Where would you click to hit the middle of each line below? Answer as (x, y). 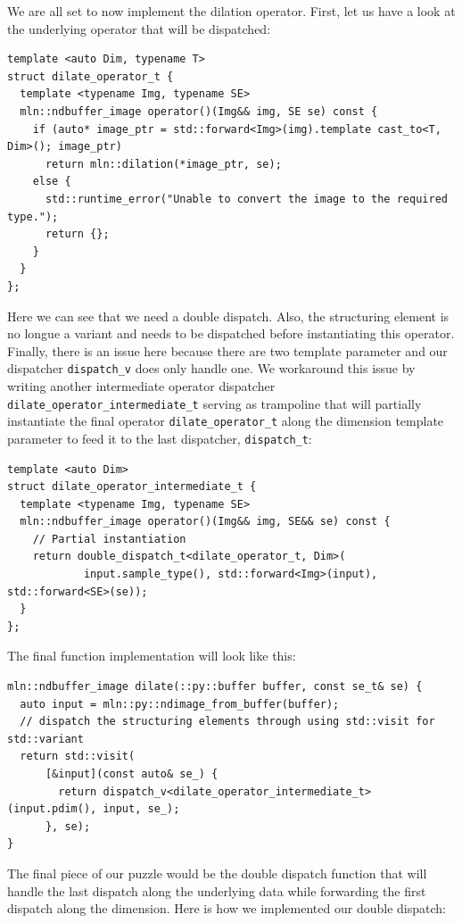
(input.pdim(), (52, 809)
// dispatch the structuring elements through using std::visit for (227, 722)
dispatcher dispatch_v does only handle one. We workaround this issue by (211, 368)
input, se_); (141, 809)
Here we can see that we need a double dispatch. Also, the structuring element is (228, 316)
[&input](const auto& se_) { (132, 774)
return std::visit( (78, 757)
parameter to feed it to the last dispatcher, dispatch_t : (160, 438)
